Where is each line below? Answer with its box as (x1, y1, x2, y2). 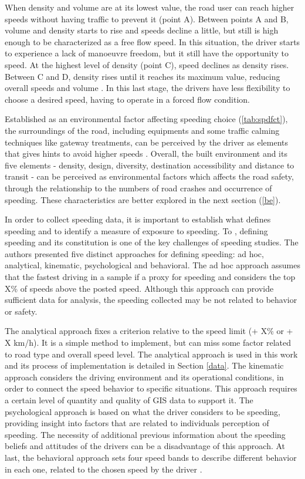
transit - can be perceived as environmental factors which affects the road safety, (5, 170, 294, 183)
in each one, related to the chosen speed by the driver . (5, 463, 202, 475)
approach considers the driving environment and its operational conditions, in (5, 370, 284, 383)
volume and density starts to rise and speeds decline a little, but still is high (5, 24, 279, 36)
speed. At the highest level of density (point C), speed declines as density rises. (5, 58, 289, 70)
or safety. (5, 305, 38, 317)
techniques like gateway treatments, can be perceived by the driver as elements (5, 136, 288, 148)
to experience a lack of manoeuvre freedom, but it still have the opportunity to (5, 47, 289, 59)
